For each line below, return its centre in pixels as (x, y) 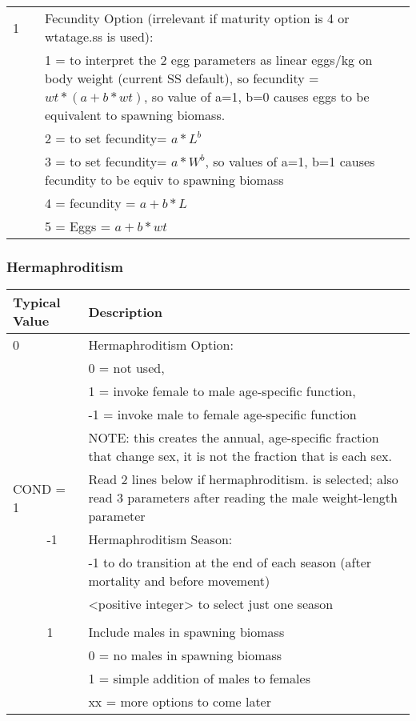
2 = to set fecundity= (106, 138)
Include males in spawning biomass (186, 632)
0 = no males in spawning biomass (185, 655)
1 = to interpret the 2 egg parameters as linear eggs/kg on (209, 60)
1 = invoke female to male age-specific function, (222, 391)
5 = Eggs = (78, 226)
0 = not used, (126, 368)
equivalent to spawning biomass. (135, 115)
